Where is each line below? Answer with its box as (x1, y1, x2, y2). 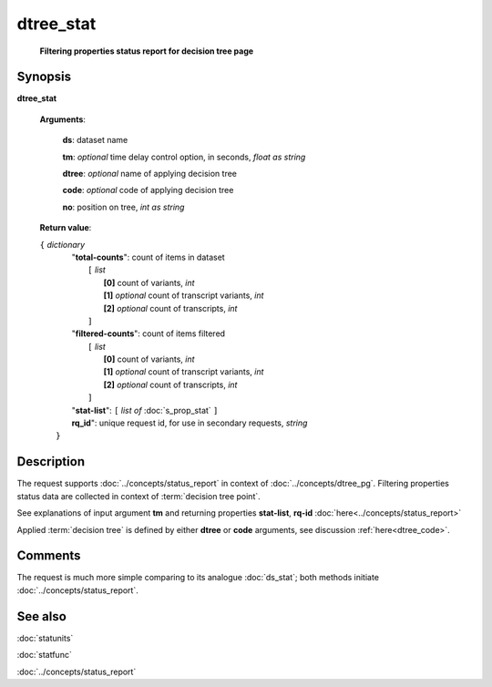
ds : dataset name (62, 135, 128, 146)
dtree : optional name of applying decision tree (62, 169, 237, 179)
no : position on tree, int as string (62, 201, 185, 212)
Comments (16, 548, 81, 564)
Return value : (39, 222, 92, 233)
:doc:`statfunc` (16, 650, 72, 661)
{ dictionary (39, 239, 86, 250)
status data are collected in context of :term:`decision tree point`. (16, 490, 261, 501)
